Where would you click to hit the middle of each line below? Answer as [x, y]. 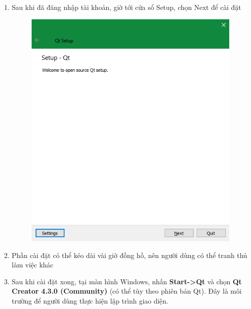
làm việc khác [32, 265]
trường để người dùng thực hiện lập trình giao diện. [90, 300]
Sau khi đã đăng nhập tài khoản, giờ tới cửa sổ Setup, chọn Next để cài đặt [126, 7]
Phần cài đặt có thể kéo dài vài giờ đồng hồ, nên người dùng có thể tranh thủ [129, 255]
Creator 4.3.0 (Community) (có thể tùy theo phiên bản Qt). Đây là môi [126, 291]
